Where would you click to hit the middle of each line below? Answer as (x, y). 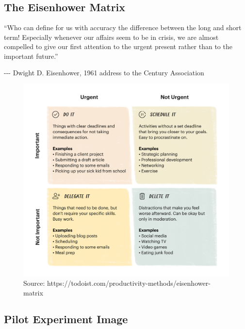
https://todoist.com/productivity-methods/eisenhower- (129, 283)
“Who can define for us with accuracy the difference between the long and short (123, 27)
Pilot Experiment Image (66, 319)
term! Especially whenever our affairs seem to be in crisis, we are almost (111, 37)
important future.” (31, 56)
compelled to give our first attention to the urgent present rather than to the (118, 46)
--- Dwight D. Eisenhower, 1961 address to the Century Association (104, 72)
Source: (34, 283)
